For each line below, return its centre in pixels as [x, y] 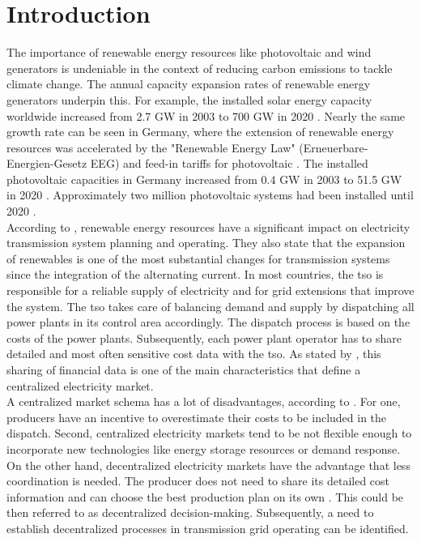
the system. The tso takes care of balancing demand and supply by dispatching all [210, 306]
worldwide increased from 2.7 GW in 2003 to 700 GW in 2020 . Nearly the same [206, 115]
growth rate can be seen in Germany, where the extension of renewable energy [200, 132]
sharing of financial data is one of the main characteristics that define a [184, 369]
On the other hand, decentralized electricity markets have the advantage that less [208, 465]
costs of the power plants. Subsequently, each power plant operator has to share [204, 337]
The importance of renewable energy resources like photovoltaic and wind [189, 52]
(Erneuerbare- [334, 147]
